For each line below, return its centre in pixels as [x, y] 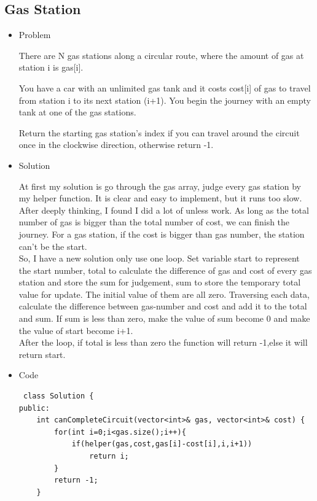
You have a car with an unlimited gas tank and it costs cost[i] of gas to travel [165, 87]
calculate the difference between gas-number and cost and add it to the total [163, 306]
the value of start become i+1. [76, 330]
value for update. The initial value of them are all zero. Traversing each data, [164, 294]
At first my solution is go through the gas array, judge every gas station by [160, 186]
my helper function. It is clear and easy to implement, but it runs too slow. [160, 198]
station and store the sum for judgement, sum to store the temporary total [160, 282]
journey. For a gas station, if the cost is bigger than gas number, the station [162, 234]
